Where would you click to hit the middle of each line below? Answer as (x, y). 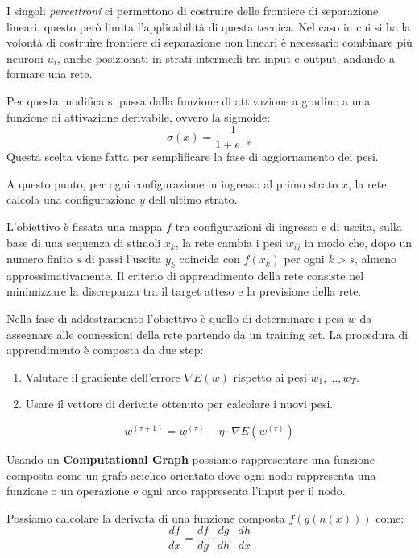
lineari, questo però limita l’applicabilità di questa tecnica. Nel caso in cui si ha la (209, 26)
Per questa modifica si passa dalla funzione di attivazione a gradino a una (189, 100)
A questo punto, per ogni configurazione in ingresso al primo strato (172, 183)
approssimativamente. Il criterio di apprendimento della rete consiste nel (185, 275)
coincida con (209, 259)
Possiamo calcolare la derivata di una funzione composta (146, 517)
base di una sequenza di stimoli (84, 242)
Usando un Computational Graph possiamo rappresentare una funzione (191, 459)
